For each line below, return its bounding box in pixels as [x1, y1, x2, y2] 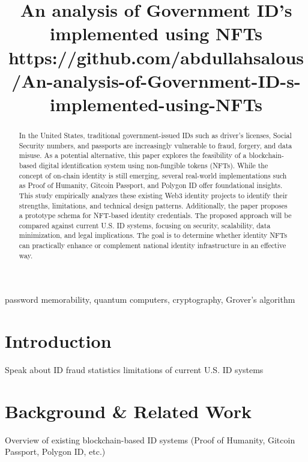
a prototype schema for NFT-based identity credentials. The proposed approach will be [19, 210, 292, 220]
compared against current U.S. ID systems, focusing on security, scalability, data [19, 220, 271, 230]
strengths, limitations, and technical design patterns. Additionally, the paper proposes [19, 200, 288, 210]
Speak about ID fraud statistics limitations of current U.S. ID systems [5, 363, 264, 376]
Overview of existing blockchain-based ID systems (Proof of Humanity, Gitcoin [5, 433, 295, 446]
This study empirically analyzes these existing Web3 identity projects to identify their [19, 190, 288, 200]
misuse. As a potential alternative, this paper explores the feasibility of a [19, 150, 247, 160]
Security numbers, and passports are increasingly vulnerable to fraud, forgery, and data [19, 140, 292, 150]
